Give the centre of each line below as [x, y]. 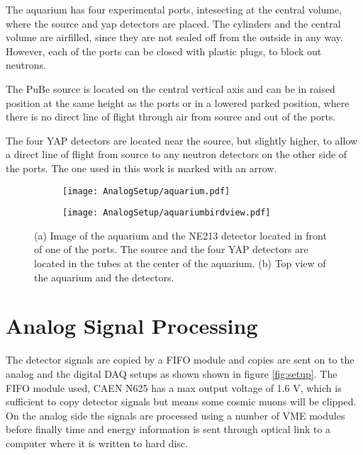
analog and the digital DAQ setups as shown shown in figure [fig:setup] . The [172, 373]
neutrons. [26, 65]
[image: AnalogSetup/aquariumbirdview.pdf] [167, 213]
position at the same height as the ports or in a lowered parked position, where [178, 102]
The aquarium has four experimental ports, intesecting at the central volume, [174, 9]
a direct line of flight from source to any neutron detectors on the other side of [177, 154]
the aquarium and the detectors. [104, 277]
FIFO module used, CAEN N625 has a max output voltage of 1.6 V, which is [174, 387]
